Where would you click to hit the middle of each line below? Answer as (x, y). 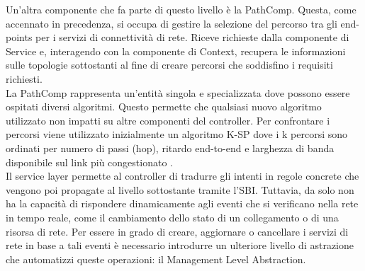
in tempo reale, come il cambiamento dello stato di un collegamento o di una (172, 217)
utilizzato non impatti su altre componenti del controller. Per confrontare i (168, 120)
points (19, 37)
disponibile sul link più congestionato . (89, 162)
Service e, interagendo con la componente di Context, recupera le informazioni (176, 51)
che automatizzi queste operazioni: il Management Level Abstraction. (156, 259)
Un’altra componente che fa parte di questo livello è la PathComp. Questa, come (181, 9)
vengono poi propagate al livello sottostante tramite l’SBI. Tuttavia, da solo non (180, 189)
